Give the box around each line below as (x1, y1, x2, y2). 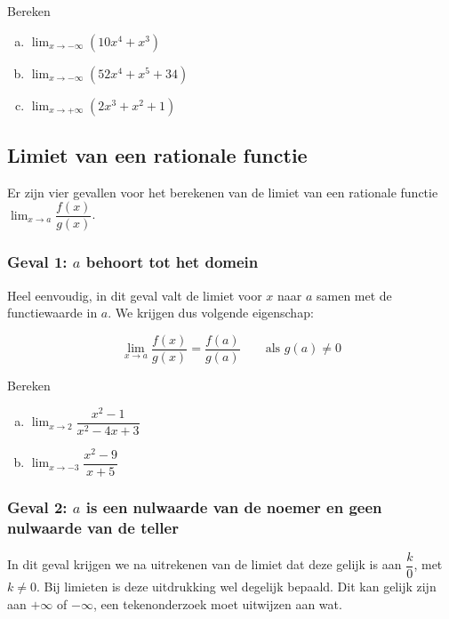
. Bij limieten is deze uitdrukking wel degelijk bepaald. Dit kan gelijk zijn (36, 577, 437, 595)
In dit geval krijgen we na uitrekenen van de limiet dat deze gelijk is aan (7, 555, 402, 574)
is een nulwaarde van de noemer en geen (85, 495, 382, 518)
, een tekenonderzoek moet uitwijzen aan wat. (92, 594, 342, 613)
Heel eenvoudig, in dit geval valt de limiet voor (7, 285, 262, 304)
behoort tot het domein (85, 251, 259, 273)
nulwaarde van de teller (7, 516, 179, 538)
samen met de (316, 285, 392, 304)
